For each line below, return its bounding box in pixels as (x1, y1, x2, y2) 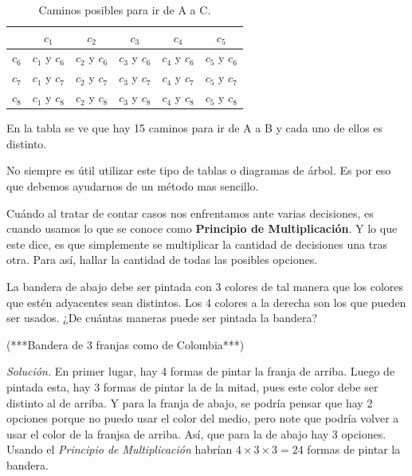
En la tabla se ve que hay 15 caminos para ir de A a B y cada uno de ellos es (6, 120, 383, 136)
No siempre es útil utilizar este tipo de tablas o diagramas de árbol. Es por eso (6, 162, 391, 179)
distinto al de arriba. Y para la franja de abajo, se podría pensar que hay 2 (6, 394, 373, 411)
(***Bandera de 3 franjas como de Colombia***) (6, 336, 245, 352)
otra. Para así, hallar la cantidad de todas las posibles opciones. (6, 251, 318, 268)
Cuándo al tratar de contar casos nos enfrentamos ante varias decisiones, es (6, 204, 374, 221)
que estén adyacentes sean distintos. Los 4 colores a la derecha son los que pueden (6, 293, 406, 310)
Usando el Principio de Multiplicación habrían (6, 441, 233, 458)
